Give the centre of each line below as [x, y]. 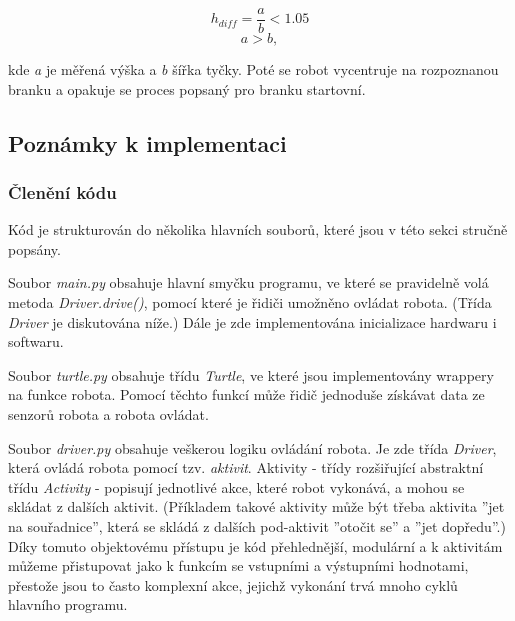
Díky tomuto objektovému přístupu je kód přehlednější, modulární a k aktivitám [255, 545]
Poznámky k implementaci [147, 142]
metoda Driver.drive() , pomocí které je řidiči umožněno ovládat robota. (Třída [250, 302]
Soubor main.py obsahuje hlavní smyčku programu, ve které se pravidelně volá [248, 282]
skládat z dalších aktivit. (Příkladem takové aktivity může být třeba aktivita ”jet [256, 506]
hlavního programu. [68, 604]
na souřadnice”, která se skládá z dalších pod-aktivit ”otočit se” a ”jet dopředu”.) [257, 525]
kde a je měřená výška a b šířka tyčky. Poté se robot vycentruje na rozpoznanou [253, 69]
